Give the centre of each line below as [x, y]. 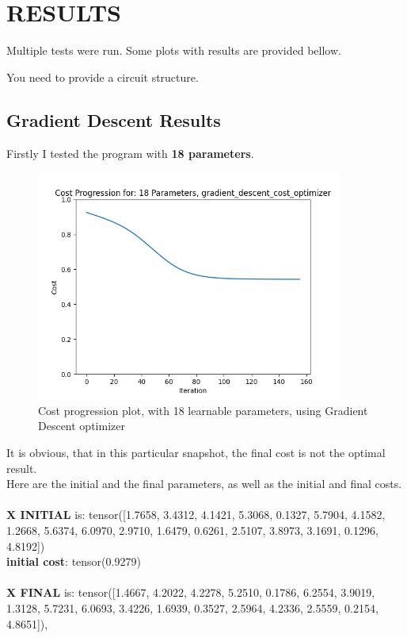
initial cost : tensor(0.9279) [74, 561]
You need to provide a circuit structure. [103, 77]
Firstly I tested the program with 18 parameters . [130, 153]
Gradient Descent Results [114, 119]
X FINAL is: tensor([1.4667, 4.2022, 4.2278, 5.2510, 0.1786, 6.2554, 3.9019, [191, 592]
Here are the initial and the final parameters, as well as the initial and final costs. [204, 484]
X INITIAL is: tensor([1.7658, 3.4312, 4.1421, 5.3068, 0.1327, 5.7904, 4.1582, [196, 515]
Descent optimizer [82, 426]
